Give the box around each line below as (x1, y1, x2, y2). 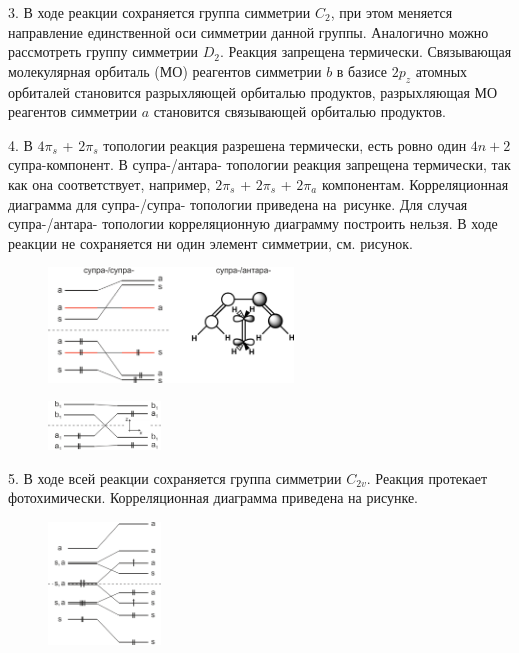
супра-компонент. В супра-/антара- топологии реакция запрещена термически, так (8, 154, 511, 175)
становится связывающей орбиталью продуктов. (153, 101, 446, 122)
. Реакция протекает (366, 467, 488, 488)
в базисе (336, 60, 388, 81)
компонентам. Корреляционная (321, 173, 509, 194)
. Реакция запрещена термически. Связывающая (220, 41, 512, 62)
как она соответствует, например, (8, 173, 211, 194)
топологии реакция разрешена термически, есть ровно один (103, 134, 467, 155)
